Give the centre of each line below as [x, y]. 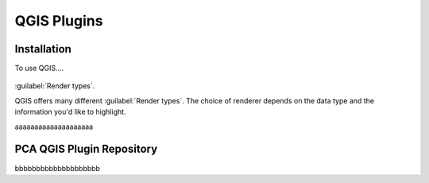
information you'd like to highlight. [70, 112]
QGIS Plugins [59, 21]
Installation [43, 49]
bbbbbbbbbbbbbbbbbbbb [58, 168]
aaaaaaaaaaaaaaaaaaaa [54, 127]
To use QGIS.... [39, 68]
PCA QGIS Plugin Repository [86, 149]
